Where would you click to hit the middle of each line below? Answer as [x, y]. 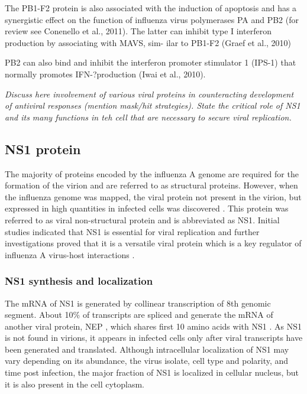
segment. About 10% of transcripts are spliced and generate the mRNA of [139, 315]
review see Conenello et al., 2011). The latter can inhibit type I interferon [138, 31]
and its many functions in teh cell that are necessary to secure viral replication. [148, 117]
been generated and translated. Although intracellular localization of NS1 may [147, 349]
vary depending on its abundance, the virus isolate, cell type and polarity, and [147, 361]
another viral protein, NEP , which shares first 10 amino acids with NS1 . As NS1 [153, 326]
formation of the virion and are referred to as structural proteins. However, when [151, 185]
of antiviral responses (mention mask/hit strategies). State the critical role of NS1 [153, 105]
